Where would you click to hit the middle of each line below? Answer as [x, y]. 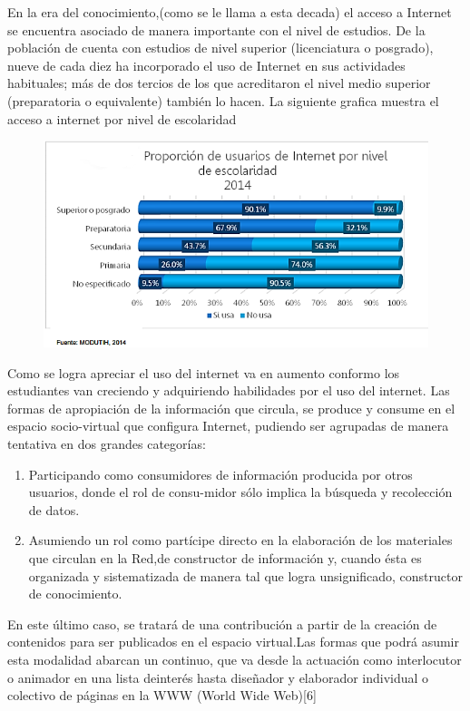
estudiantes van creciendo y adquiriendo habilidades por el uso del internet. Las [229, 390]
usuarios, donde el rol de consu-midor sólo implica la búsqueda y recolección [240, 492]
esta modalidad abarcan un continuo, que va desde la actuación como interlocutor [235, 659]
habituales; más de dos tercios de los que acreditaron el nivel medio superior [219, 83]
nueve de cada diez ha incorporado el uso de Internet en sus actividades [206, 65]
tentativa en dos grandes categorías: [107, 444]
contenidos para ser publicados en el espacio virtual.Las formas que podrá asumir [233, 642]
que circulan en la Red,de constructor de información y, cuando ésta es [225, 558]
